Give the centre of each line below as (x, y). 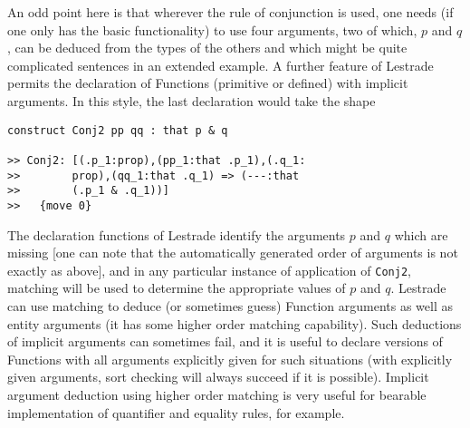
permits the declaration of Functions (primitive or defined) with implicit (208, 83)
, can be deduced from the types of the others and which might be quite (207, 48)
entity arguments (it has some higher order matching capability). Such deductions (235, 323)
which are (421, 234)
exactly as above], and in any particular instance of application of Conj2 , (209, 270)
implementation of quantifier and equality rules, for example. (176, 412)
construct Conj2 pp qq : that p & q (118, 130)
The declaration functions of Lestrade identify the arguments (177, 234)
